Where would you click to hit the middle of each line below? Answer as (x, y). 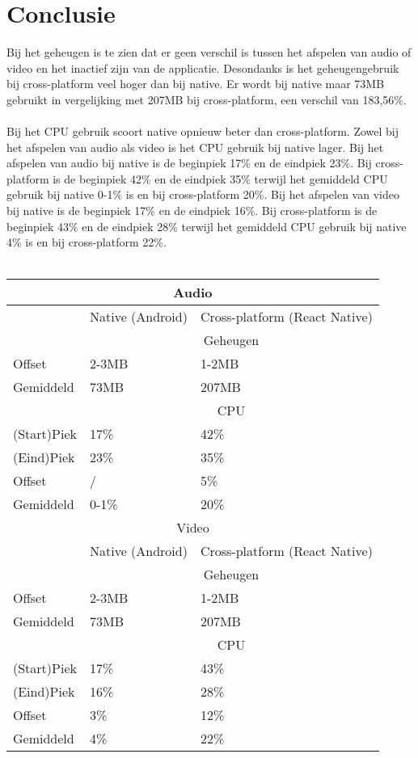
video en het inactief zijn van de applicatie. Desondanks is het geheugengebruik (203, 67)
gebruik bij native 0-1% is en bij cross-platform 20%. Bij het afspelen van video (203, 194)
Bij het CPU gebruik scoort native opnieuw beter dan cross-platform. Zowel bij (203, 131)
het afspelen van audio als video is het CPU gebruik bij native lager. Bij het (195, 147)
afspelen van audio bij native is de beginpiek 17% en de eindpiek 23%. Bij (189, 163)
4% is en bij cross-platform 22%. (87, 242)
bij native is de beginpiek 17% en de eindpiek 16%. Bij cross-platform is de (192, 211)
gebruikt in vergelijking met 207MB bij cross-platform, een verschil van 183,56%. (207, 99)
